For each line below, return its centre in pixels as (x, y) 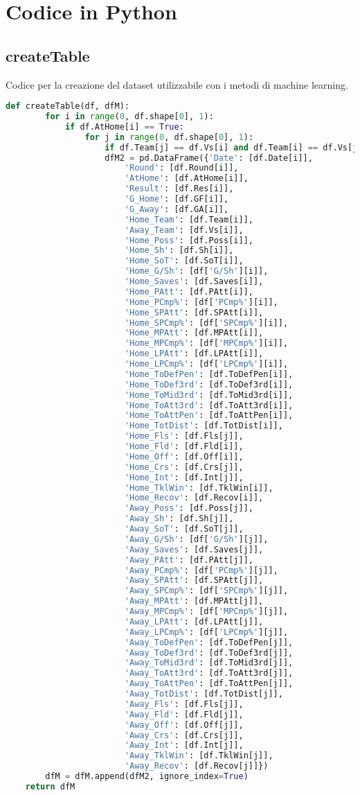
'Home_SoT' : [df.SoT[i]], (184, 261)
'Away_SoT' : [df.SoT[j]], (184, 529)
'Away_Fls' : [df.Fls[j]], (184, 704)
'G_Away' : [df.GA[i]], (177, 209)
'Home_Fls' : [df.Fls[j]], (184, 436)
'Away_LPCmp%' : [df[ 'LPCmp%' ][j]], (206, 632)
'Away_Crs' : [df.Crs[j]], (184, 735)
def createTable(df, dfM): (67, 106)
